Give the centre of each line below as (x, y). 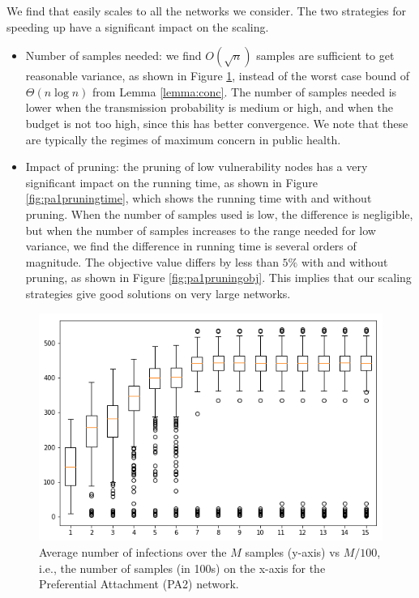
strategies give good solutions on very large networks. (158, 293)
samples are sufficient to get (325, 56)
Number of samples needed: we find (113, 56)
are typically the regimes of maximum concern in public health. (183, 139)
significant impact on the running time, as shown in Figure (172, 182)
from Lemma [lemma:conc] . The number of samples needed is (245, 91)
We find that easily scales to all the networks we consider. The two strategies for (206, 11)
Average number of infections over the (133, 551)
